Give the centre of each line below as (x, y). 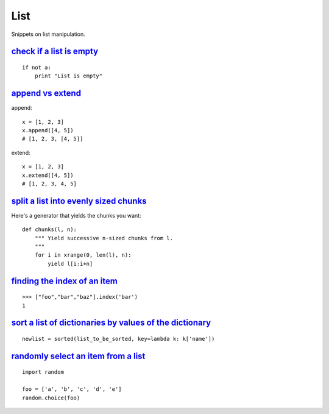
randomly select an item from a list (78, 356)
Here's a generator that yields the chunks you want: (76, 215)
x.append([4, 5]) (48, 130)
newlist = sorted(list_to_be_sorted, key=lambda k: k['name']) (119, 339)
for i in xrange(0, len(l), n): (83, 255)
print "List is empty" (69, 76)
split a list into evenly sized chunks (79, 201)
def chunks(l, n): (50, 230)
